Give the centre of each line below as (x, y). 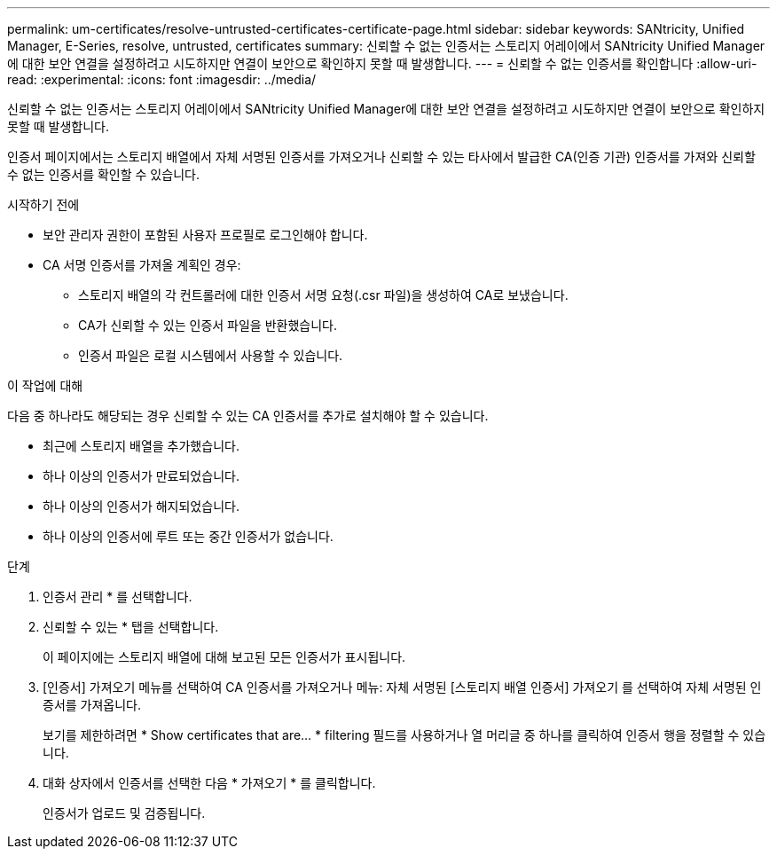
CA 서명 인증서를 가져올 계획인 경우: (142, 265)
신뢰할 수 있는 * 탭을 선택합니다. (131, 627)
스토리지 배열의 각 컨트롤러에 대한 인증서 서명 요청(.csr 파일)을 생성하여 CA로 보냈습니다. (323, 295)
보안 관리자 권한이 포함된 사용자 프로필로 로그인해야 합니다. (205, 235)
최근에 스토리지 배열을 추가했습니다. (141, 446)
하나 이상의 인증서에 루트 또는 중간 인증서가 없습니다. (188, 536)
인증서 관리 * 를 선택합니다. (118, 597)
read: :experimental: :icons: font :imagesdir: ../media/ (162, 79)
